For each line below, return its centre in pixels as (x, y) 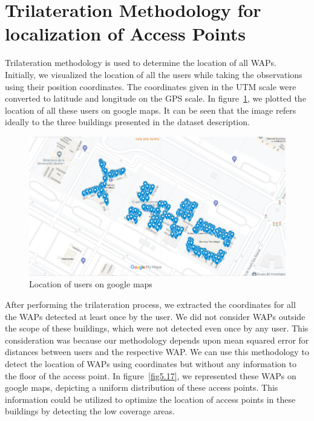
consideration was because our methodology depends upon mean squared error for (157, 340)
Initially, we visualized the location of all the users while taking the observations (154, 74)
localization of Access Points (125, 34)
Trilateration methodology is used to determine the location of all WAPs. (141, 63)
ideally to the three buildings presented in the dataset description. (127, 122)
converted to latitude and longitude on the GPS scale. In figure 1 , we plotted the (155, 98)
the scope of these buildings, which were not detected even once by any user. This (157, 328)
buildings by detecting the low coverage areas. (90, 411)
